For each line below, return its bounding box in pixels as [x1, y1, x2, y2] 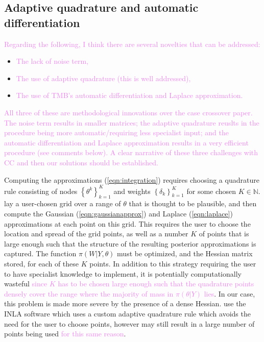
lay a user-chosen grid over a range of [4, 198, 121, 209]
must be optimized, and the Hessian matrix [117, 248, 253, 259]
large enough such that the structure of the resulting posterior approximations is [4, 238, 256, 249]
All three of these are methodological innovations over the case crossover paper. [4, 107, 253, 117]
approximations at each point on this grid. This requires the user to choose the [4, 218, 251, 229]
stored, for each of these [4, 258, 79, 268]
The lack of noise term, [16, 56, 89, 66]
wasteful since [4, 278, 47, 289]
